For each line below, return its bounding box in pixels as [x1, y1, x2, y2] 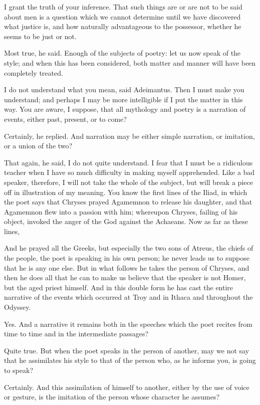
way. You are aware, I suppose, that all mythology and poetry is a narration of [4, 104, 246, 114]
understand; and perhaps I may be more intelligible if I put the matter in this [4, 94, 243, 104]
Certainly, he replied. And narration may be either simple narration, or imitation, [4, 130, 255, 141]
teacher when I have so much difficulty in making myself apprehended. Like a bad [4, 167, 255, 177]
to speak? [4, 365, 34, 375]
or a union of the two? [4, 140, 73, 151]
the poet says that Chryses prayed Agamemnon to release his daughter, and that [4, 196, 252, 207]
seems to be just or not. [4, 31, 77, 41]
